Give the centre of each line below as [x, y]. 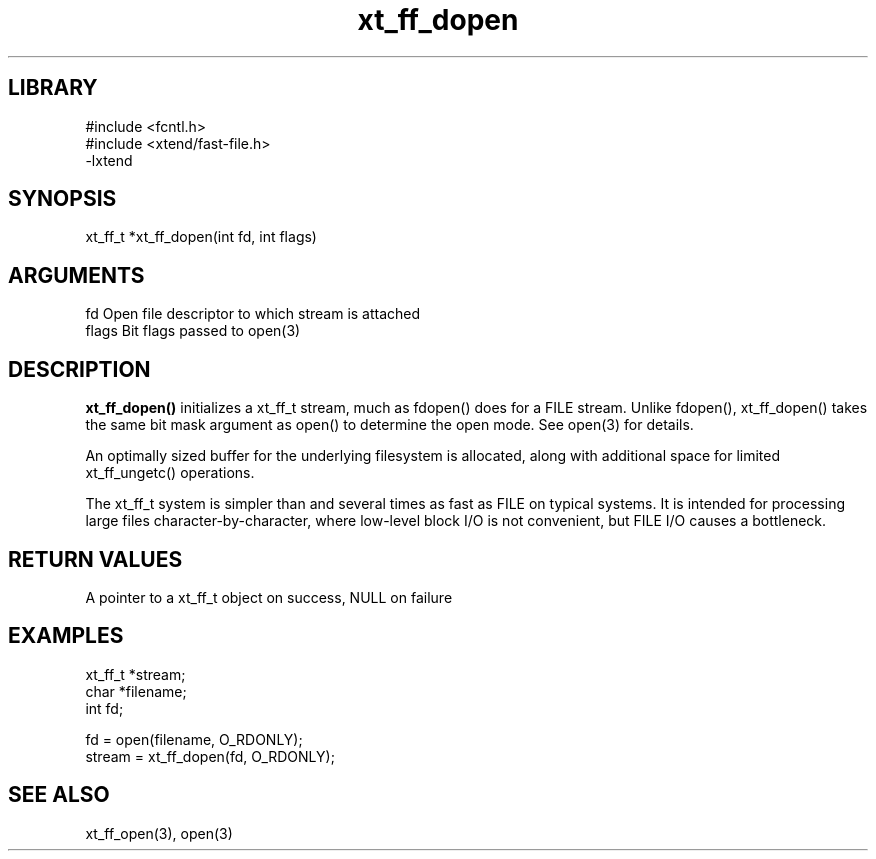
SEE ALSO [59, 795]
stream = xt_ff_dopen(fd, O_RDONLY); [210, 756]
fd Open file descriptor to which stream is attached [253, 314]
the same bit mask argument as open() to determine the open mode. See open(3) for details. [389, 425]
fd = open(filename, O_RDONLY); [194, 739]
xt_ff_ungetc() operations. [170, 473]
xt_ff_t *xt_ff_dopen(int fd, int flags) [201, 237]
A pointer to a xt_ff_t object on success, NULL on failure [269, 597]
